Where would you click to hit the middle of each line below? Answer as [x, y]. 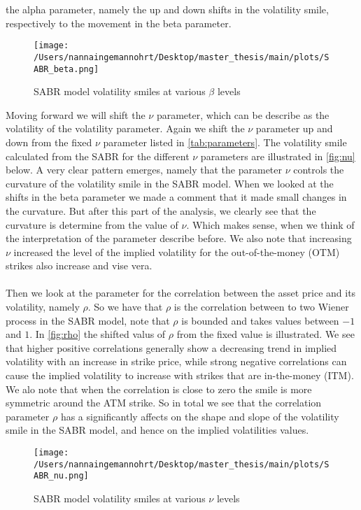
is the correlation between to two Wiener [261, 307]
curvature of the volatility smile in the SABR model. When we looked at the [170, 183]
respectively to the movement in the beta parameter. [119, 23]
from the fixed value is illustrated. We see [266, 334]
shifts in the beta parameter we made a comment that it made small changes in [176, 197]
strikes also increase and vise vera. [79, 265]
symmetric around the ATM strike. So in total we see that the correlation [164, 403]
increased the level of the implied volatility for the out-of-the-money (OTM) [177, 252]
